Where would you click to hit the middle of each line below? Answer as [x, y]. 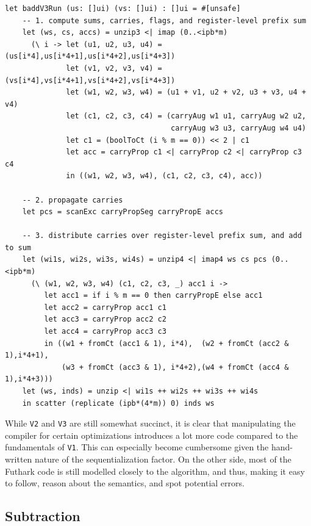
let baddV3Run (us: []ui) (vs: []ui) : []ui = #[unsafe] [123, 9]
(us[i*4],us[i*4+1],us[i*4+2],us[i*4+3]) [90, 56]
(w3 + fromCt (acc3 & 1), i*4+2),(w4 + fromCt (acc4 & [175, 367]
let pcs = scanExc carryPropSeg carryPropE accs [123, 212]
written [19, 459]
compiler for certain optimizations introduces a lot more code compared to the [152, 435]
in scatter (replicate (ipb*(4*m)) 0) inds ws [118, 403]
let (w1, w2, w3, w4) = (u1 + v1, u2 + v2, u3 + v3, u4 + [186, 92]
